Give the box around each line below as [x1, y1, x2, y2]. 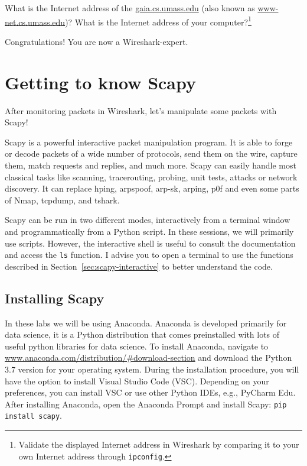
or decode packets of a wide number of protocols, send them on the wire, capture [5, 147, 298, 160]
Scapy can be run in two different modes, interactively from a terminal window [5, 213, 290, 226]
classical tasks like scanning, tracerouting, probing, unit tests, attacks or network [5, 170, 298, 183]
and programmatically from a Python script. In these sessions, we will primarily [5, 225, 294, 237]
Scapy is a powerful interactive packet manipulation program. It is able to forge [5, 135, 293, 148]
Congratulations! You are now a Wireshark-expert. [5, 35, 188, 47]
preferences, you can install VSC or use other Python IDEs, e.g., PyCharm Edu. [5, 386, 296, 399]
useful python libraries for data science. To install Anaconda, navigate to [5, 339, 269, 352]
